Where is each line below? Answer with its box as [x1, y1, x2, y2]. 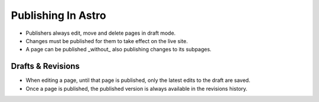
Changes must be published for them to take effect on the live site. [25, 37, 188, 44]
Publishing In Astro [11, 9, 106, 22]
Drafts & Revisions [11, 61, 80, 71]
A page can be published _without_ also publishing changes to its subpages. [25, 46, 212, 53]
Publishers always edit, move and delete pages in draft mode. [25, 29, 176, 37]
